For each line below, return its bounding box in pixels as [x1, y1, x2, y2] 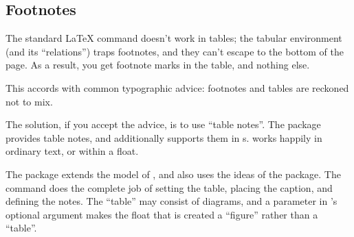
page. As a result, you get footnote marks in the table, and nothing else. [5, 58, 310, 72]
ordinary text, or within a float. [5, 144, 139, 158]
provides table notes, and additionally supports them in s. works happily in [5, 130, 322, 145]
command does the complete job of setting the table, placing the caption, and [5, 180, 333, 195]
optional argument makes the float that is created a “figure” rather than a [5, 207, 318, 221]
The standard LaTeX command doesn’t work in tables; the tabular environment [5, 31, 342, 45]
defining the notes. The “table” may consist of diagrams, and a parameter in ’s [5, 194, 338, 208]
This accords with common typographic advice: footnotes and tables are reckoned [5, 80, 349, 95]
